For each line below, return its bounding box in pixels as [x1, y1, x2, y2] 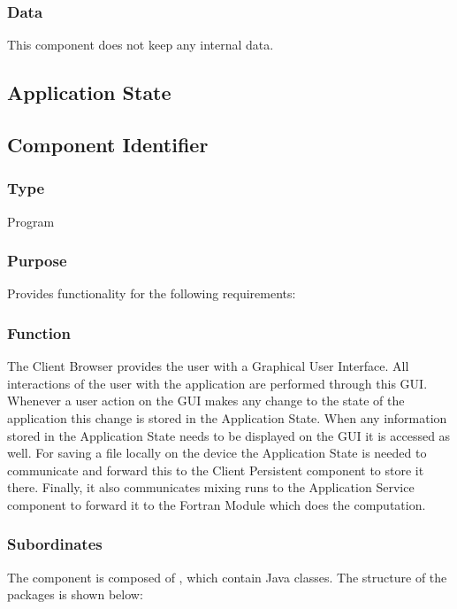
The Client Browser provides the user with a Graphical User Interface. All [7, 357, 409, 375]
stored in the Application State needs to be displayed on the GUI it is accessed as [7, 426, 451, 444]
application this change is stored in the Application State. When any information [7, 409, 447, 427]
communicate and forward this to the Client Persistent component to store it [7, 460, 424, 479]
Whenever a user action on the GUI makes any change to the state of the [7, 391, 405, 410]
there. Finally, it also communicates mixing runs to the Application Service [7, 478, 415, 497]
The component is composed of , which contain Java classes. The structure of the [7, 567, 447, 586]
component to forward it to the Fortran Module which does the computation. [7, 495, 426, 513]
